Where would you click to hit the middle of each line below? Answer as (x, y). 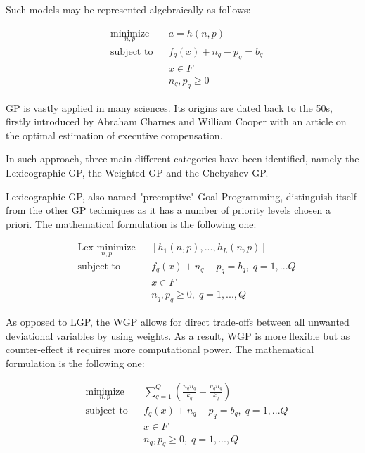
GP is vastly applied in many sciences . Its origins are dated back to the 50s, (169, 107)
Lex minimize (107, 248)
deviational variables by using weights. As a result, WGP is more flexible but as (178, 335)
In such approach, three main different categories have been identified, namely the (182, 159)
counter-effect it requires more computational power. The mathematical (160, 349)
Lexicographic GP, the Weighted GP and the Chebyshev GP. (137, 172)
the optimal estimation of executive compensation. (114, 135)
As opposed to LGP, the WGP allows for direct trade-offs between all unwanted (178, 322)
